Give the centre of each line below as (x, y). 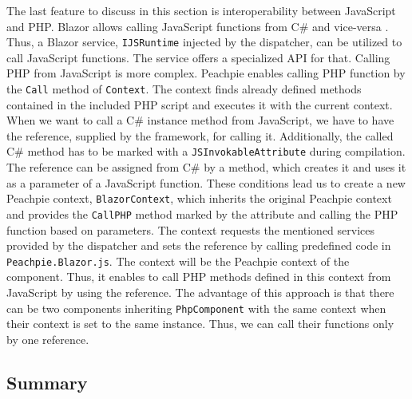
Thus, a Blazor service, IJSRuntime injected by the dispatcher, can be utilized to (204, 42)
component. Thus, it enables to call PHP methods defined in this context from (199, 277)
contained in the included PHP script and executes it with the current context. (200, 104)
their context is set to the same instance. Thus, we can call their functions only (200, 324)
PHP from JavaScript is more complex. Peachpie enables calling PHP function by (206, 73)
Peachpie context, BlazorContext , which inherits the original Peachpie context (199, 198)
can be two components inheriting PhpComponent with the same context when (196, 308)
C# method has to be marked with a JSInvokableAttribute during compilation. (206, 151)
